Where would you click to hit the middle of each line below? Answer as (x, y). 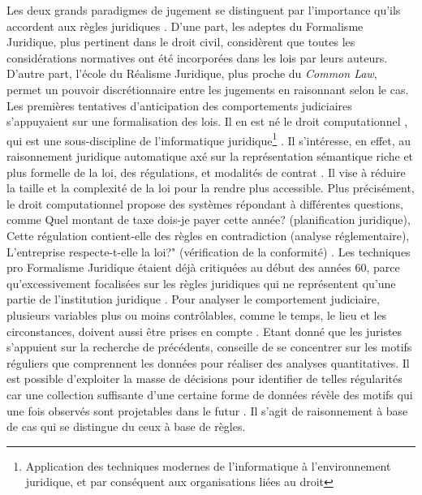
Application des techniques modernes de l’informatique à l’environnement (208, 465)
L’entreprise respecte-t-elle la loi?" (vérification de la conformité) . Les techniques (209, 251)
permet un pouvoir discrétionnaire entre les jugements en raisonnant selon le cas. (208, 89)
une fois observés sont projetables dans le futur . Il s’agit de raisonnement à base (207, 410)
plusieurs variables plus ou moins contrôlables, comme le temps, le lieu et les (197, 314)
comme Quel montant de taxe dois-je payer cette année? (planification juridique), (209, 220)
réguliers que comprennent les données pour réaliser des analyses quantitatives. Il (208, 362)
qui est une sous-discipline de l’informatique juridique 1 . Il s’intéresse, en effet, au (209, 139)
